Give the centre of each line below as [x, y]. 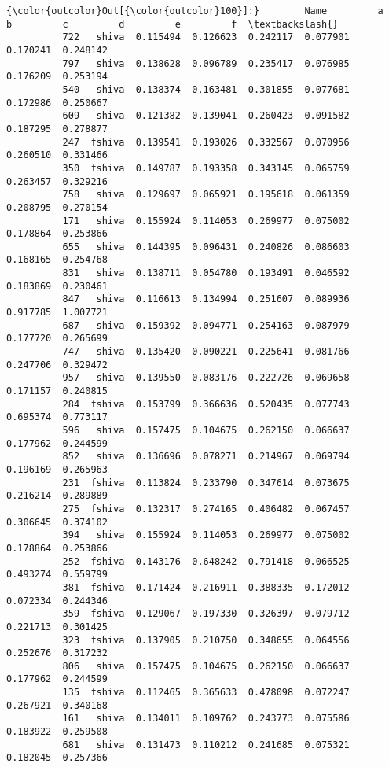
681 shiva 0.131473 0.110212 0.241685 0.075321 [206, 745]
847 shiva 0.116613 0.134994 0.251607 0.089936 [206, 299]
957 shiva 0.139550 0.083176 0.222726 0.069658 [206, 378]
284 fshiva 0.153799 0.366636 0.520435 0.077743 [206, 404]
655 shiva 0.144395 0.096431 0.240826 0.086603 [206, 247]
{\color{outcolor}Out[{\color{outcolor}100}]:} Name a [195, 11]
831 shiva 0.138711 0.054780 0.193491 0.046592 [206, 273]
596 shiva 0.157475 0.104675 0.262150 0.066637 [206, 430]
